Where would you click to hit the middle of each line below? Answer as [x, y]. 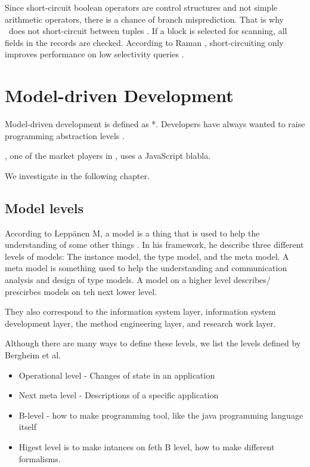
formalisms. [40, 458]
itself [28, 427]
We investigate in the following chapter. [77, 175]
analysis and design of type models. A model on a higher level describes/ [138, 280]
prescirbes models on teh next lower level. [81, 291]
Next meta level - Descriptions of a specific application [119, 395]
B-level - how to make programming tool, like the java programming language [161, 415]
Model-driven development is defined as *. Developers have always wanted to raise [155, 124]
